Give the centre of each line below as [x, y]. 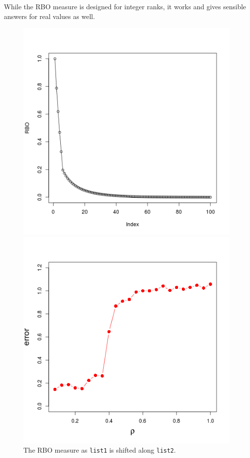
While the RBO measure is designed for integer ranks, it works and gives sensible [125, 6]
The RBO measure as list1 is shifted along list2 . [100, 450]
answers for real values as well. [50, 16]
